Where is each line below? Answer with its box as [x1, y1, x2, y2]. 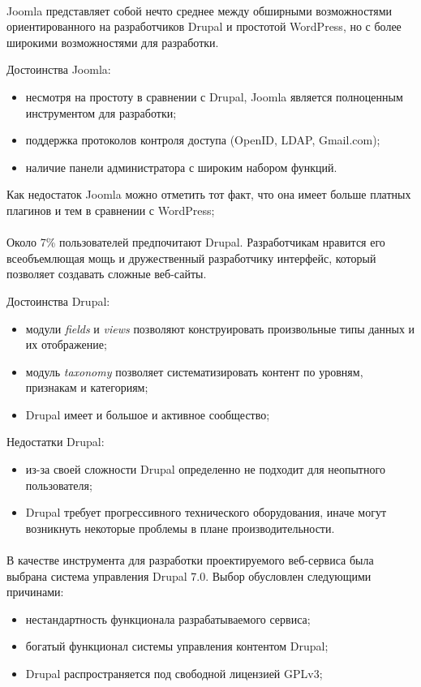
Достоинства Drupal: [6, 292, 110, 309]
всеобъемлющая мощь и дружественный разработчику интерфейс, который [6, 249, 376, 266]
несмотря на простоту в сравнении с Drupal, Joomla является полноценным [25, 88, 403, 105]
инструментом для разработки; [25, 104, 177, 121]
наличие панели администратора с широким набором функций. [25, 158, 337, 175]
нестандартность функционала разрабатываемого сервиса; [25, 610, 311, 627]
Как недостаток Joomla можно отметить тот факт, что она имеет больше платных [6, 186, 411, 203]
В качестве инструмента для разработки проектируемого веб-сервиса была [6, 552, 374, 569]
